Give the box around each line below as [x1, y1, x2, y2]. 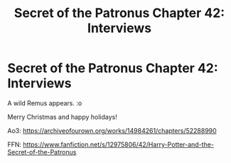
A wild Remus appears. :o [7, 98, 82, 107]
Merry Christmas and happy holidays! [7, 112, 117, 121]
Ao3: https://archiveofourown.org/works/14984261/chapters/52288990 [7, 126, 217, 135]
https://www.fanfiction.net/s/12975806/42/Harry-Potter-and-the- [23, 140, 215, 149]
